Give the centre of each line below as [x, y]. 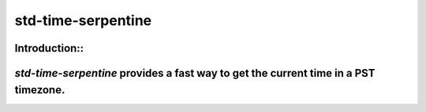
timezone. [40, 90]
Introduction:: [49, 48]
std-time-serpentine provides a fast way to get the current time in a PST [195, 73]
